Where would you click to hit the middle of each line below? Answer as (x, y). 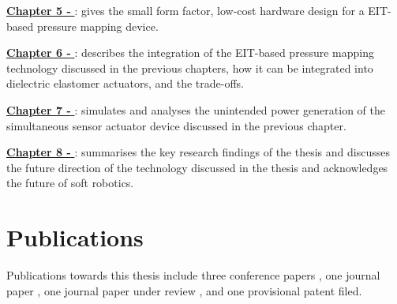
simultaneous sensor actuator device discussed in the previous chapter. (176, 125)
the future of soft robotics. (70, 183)
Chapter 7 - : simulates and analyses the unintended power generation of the (196, 109)
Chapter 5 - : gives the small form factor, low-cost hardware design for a (185, 10)
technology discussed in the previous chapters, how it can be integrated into (190, 68)
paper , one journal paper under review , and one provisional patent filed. (184, 290)
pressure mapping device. (97, 26)
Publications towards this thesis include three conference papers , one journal (193, 275)
